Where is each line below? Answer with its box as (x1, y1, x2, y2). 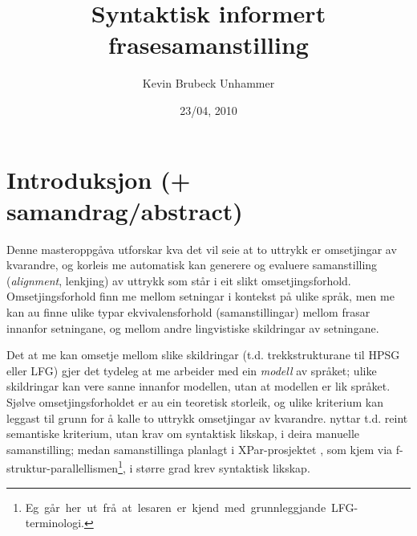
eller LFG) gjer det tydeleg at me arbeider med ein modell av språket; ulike (6, 362, 377, 378)
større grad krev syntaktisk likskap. (136, 460, 310, 476)
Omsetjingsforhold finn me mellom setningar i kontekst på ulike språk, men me (6, 288, 395, 305)
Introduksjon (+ (6, 162, 191, 195)
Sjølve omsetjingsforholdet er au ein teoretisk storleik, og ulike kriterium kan (6, 393, 383, 410)
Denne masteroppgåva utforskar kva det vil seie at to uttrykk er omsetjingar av (6, 240, 397, 257)
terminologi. (25, 514, 84, 531)
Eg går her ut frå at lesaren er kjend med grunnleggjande (25, 498, 326, 515)
